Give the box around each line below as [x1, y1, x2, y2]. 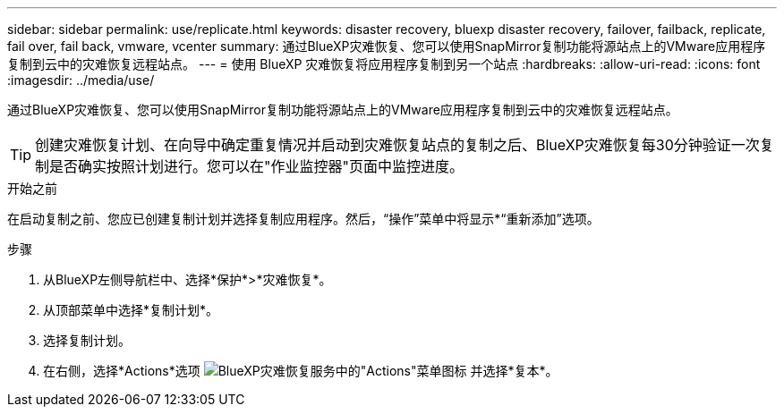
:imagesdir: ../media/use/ [7, 72, 155, 88]
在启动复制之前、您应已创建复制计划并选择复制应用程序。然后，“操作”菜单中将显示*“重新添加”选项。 [7, 211, 600, 226]
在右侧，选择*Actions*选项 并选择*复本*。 [43, 363, 558, 378]
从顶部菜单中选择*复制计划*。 [43, 302, 219, 317]
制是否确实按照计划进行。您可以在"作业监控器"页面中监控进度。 [35, 157, 464, 175]
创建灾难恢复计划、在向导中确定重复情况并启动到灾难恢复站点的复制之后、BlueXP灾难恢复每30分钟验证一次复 [35, 136, 774, 154]
